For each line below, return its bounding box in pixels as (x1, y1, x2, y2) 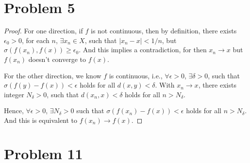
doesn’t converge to (28, 54, 86, 64)
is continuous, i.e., (109, 70, 163, 80)
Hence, (4, 105, 24, 116)
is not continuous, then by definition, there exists (91, 26, 237, 36)
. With (155, 80, 175, 90)
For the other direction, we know (4, 70, 101, 80)
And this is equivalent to (4, 115, 78, 125)
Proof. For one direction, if (4, 26, 83, 36)
